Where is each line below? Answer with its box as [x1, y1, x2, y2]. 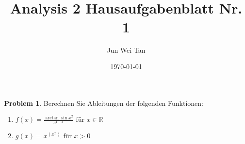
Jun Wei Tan [107, 45, 146, 55]
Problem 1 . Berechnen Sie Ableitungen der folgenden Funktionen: [4, 98, 203, 108]
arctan [45, 115, 59, 120]
